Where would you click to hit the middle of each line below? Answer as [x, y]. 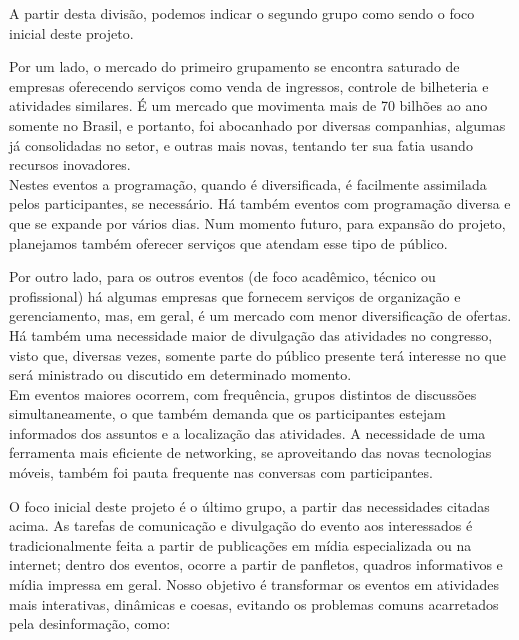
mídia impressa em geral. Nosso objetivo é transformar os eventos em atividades [254, 584]
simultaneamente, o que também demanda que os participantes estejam [227, 413]
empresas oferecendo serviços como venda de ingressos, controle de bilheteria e [249, 85]
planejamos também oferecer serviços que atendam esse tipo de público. [228, 242]
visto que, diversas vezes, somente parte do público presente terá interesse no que [257, 354]
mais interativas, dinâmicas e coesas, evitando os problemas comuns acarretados [254, 603]
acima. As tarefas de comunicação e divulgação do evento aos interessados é [241, 525]
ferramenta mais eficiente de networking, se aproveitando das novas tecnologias [250, 452]
